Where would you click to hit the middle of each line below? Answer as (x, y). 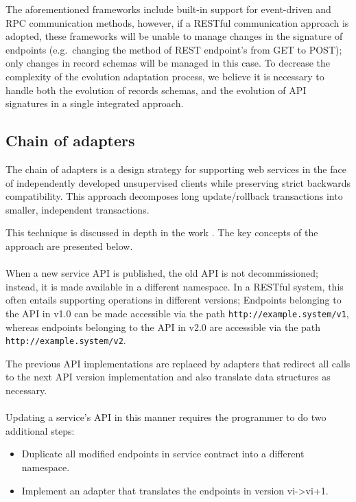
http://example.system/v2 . (66, 340)
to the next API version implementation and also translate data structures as (168, 377)
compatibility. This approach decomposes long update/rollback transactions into (174, 196)
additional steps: (40, 430)
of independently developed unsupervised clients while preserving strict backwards (178, 182)
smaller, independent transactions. (78, 209)
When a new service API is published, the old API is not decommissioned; (162, 273)
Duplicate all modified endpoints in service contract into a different (163, 454)
